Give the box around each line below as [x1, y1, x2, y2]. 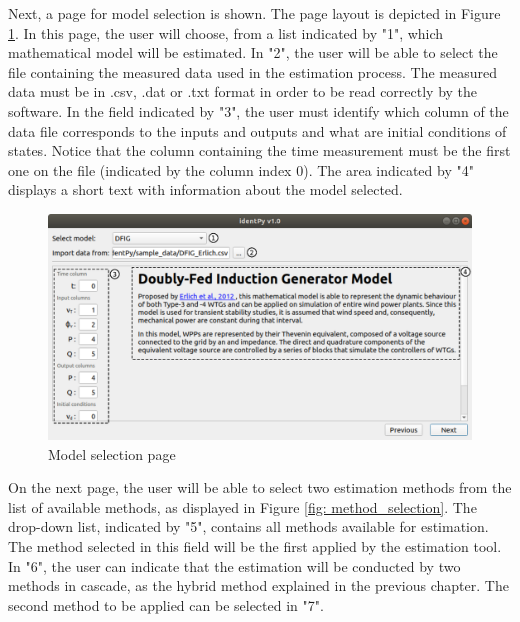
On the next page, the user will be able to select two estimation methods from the [8, 477, 512, 498]
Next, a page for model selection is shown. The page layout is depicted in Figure [8, 3, 501, 23]
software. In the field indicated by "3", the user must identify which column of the [8, 100, 509, 121]
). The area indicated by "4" [303, 159, 474, 180]
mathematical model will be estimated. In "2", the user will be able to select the [8, 42, 498, 63]
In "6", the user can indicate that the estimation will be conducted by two [8, 555, 461, 576]
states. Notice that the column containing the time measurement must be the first [8, 140, 511, 161]
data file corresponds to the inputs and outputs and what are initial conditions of [8, 120, 507, 141]
